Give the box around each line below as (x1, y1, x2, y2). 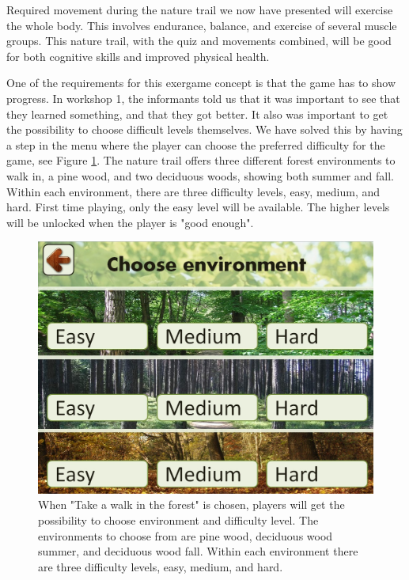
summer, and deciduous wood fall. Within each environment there (38, 543, 358, 559)
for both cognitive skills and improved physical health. (6, 47, 270, 64)
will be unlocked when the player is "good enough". (6, 214, 254, 230)
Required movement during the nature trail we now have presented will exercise (6, 2, 393, 17)
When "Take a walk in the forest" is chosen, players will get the (38, 496, 345, 513)
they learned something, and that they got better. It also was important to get (6, 105, 388, 122)
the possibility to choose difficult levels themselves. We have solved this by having (6, 121, 403, 138)
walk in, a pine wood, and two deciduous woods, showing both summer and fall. (6, 167, 394, 184)
